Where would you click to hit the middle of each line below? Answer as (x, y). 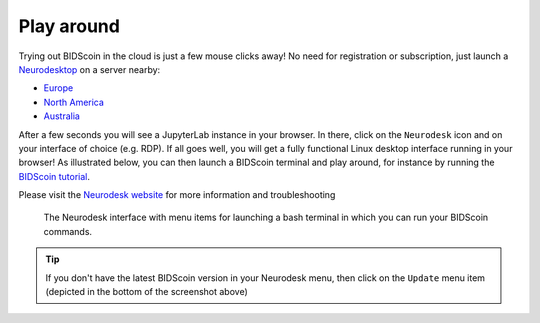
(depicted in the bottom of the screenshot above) (147, 292)
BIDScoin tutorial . (54, 176)
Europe (58, 88)
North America (74, 102)
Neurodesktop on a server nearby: (89, 69)
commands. (68, 231)
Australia (61, 116)
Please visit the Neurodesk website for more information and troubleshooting (177, 195)
